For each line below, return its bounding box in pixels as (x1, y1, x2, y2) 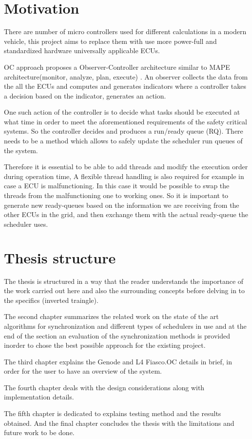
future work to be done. (4, 427, 75, 438)
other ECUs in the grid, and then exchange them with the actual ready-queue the (4, 209, 248, 219)
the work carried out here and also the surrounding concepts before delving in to (4, 285, 245, 296)
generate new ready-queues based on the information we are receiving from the (4, 200, 239, 210)
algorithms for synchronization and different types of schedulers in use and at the (4, 320, 247, 331)
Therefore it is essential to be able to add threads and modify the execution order (4, 161, 248, 172)
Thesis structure (4, 247, 116, 267)
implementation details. (4, 392, 74, 402)
